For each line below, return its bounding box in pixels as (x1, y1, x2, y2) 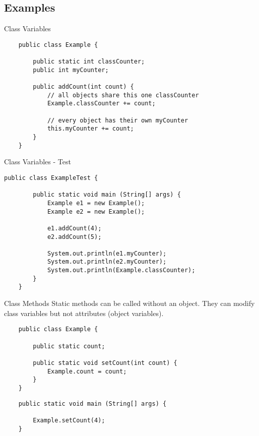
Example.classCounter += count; (47, 100, 156, 107)
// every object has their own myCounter (47, 116, 188, 124)
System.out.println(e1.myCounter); (47, 250, 167, 257)
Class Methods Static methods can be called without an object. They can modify (4, 298, 255, 308)
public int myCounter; (33, 66, 109, 74)
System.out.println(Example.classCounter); (47, 267, 196, 274)
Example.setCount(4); (33, 416, 105, 424)
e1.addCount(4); (47, 224, 102, 232)
